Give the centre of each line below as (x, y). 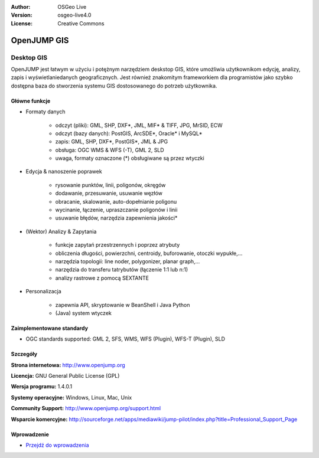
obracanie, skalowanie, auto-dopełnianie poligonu (116, 201)
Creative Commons (81, 23)
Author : (21, 7)
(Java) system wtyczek (83, 313)
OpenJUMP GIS (40, 40)
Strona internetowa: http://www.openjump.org (68, 365)
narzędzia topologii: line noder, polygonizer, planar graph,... (128, 261)
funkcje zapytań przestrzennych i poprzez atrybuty (118, 245)
